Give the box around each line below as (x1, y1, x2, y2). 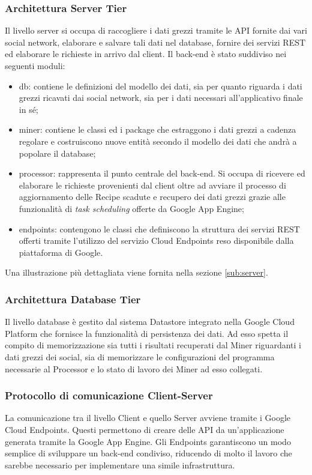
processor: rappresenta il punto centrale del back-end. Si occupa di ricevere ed (19, 167, 305, 180)
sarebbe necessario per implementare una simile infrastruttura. (5, 458, 235, 471)
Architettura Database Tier (5, 291, 141, 306)
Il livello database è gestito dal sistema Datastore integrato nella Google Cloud (5, 315, 295, 328)
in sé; (19, 103, 38, 115)
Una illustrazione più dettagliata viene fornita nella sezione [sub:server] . (5, 266, 268, 279)
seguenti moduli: (5, 59, 65, 71)
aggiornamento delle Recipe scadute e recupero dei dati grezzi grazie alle (19, 190, 286, 203)
